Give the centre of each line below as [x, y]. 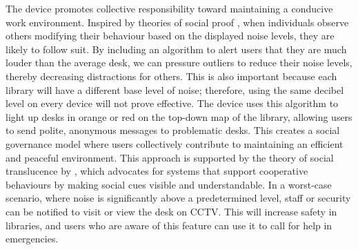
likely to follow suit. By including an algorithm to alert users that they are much [176, 49]
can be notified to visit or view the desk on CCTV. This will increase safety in [171, 211]
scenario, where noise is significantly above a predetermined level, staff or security [178, 198]
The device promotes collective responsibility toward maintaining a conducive [169, 8]
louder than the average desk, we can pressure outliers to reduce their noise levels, [179, 62]
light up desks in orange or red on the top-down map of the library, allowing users [179, 116]
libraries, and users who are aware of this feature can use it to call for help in [169, 225]
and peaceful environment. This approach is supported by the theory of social [170, 157]
